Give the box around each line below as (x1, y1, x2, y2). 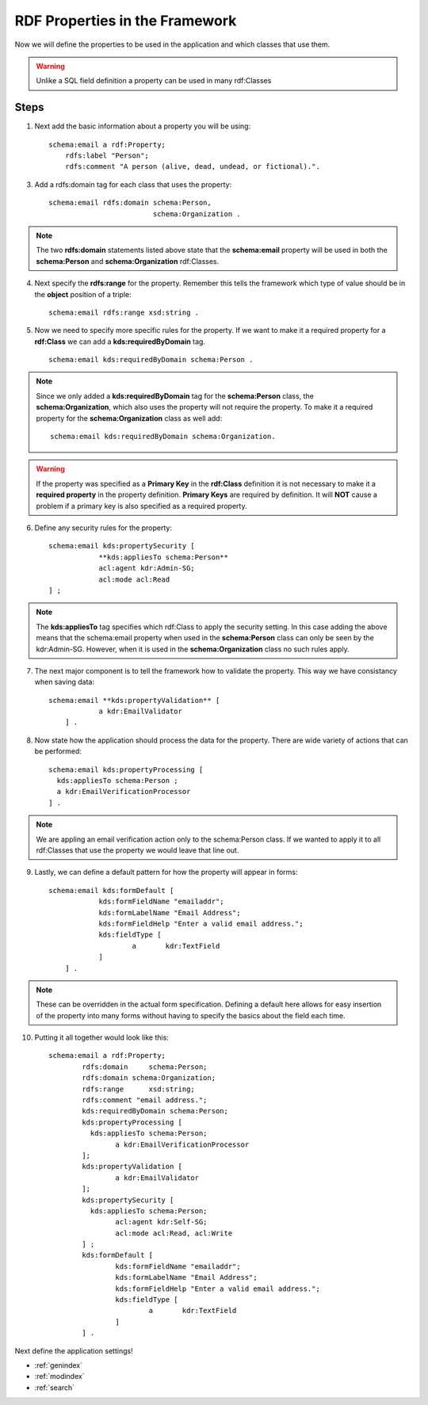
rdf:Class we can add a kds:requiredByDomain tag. (34, 337, 206, 346)
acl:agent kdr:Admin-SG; (98, 563, 196, 573)
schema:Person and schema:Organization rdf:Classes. (36, 256, 220, 265)
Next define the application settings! (14, 1346, 134, 1355)
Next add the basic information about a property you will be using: (34, 121, 251, 131)
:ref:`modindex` (34, 1372, 85, 1381)
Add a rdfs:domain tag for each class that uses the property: (34, 179, 232, 189)
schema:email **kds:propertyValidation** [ (48, 696, 220, 704)
